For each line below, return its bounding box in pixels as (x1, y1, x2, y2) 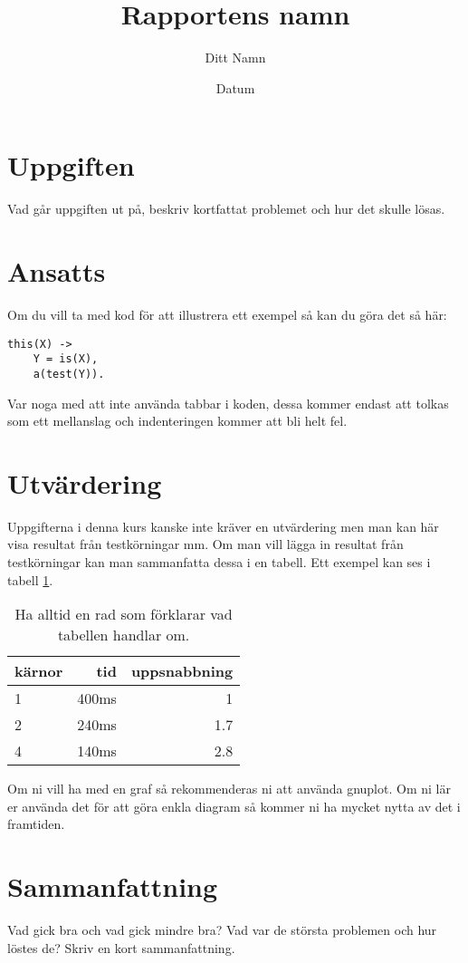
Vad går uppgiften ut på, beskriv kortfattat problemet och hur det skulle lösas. (7, 199, 445, 218)
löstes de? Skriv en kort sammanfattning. (7, 938, 235, 957)
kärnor (14, 660, 63, 682)
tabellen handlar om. (57, 624, 190, 646)
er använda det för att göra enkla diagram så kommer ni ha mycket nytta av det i (7, 796, 461, 815)
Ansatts (7, 253, 106, 290)
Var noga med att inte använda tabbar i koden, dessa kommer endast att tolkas (7, 393, 449, 412)
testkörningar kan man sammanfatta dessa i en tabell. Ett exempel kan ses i (7, 553, 431, 572)
